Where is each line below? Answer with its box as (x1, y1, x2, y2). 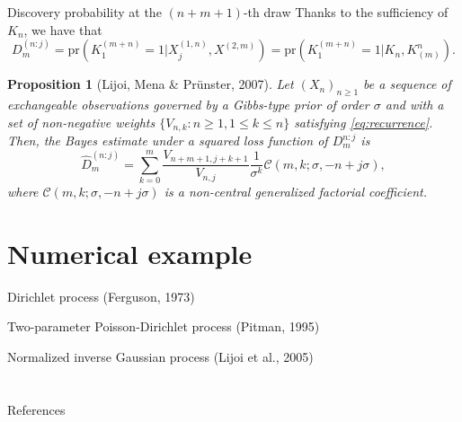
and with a (385, 94, 444, 113)
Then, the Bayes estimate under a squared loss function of (7, 131, 328, 150)
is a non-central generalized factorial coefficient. (164, 181, 428, 200)
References (7, 400, 66, 418)
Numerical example (7, 234, 253, 271)
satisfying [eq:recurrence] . (294, 112, 433, 131)
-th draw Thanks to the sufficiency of (243, 3, 449, 21)
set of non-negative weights (7, 112, 155, 131)
